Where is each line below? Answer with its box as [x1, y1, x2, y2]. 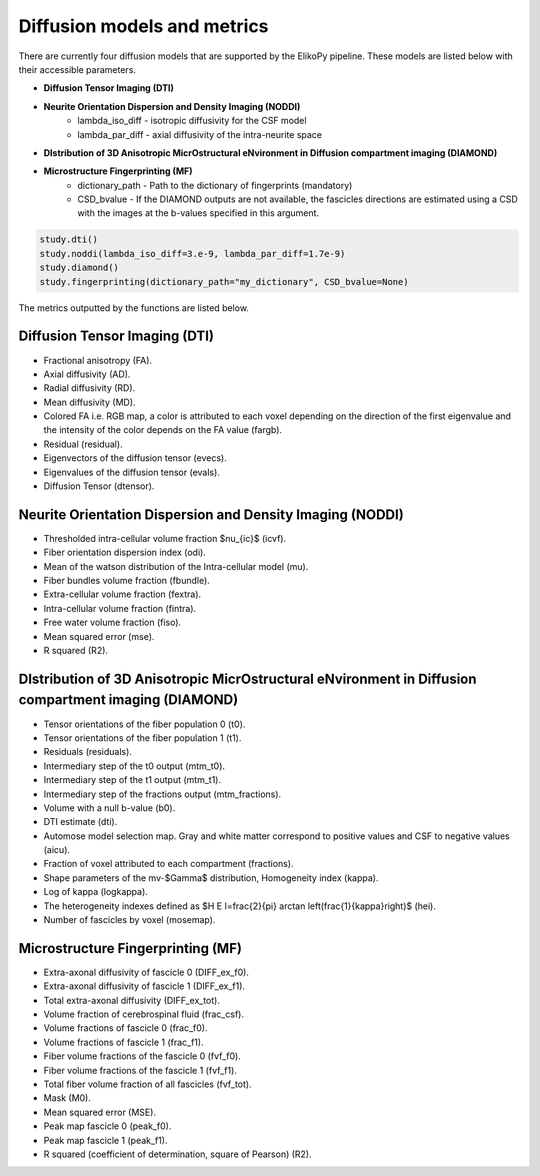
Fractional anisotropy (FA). [43, 354, 153, 366]
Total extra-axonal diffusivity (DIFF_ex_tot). [43, 994, 220, 1006]
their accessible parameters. [18, 63, 137, 75]
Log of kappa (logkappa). [43, 886, 149, 898]
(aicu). [43, 844, 70, 856]
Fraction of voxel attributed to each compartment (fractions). [43, 858, 294, 870]
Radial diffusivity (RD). [43, 382, 136, 394]
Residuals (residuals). [43, 746, 132, 758]
